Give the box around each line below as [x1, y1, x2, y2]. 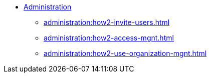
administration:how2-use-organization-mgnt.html [44, 49, 207, 57]
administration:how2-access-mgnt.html [44, 33, 174, 42]
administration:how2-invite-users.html [44, 18, 170, 26]
